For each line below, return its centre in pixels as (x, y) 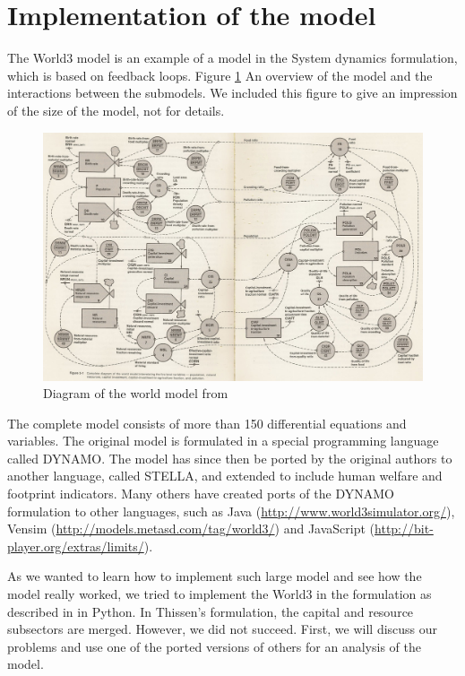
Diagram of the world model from (136, 393)
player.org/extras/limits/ (76, 546)
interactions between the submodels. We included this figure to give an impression (232, 93)
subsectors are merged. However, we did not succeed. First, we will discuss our (223, 629)
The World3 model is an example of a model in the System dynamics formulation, (232, 58)
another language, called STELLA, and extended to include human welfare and (225, 476)
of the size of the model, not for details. (116, 110)
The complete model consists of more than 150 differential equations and (207, 423)
